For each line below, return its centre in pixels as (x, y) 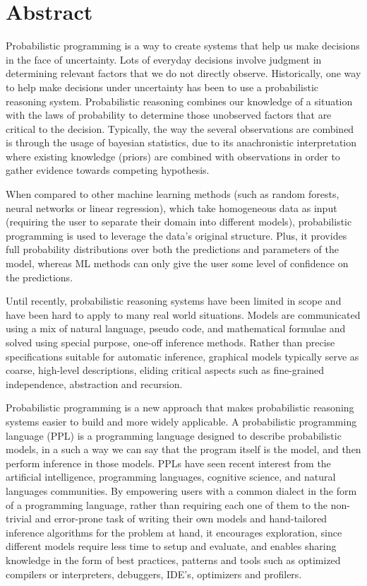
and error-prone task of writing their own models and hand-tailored (181, 518)
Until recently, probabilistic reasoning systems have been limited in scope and (174, 301)
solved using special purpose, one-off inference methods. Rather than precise (170, 342)
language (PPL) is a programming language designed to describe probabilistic (174, 435)
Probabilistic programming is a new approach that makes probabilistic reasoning (180, 408)
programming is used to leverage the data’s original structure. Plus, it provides (176, 235)
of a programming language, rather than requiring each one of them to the (167, 504)
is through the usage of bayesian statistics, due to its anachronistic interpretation (181, 142)
